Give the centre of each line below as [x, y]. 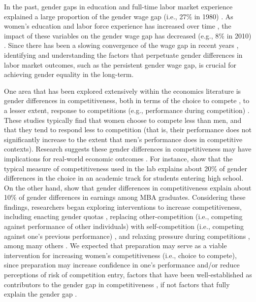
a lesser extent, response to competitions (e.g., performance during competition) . [127, 110]
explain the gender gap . [41, 294]
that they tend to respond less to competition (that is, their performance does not [128, 130]
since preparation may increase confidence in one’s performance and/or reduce [122, 265]
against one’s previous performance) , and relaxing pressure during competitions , [127, 236]
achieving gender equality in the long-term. [69, 74]
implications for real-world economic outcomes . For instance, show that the [118, 158]
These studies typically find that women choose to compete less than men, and [123, 120]
